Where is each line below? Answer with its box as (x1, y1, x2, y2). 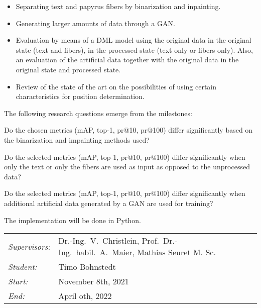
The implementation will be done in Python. (4, 215, 141, 225)
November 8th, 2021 (58, 275, 129, 287)
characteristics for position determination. (16, 91, 145, 101)
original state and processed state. (16, 64, 121, 74)
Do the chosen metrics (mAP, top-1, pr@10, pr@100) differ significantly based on (4, 125, 253, 135)
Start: (8, 275, 28, 287)
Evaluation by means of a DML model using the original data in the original (16, 35, 251, 45)
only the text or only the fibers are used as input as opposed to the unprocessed (4, 161, 250, 172)
